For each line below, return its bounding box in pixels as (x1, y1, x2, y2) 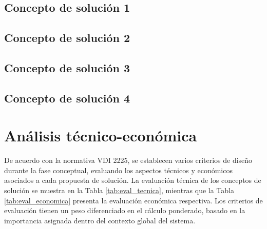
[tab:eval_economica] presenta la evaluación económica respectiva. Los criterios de (4, 195, 263, 205)
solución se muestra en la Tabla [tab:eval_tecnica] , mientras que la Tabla (4, 185, 234, 196)
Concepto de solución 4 (4, 90, 130, 106)
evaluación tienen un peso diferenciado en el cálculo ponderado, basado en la (4, 205, 245, 216)
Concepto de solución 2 (4, 30, 130, 46)
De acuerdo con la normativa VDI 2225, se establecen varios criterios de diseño (4, 155, 253, 165)
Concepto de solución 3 (4, 59, 130, 75)
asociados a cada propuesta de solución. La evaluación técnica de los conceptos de (4, 175, 261, 185)
